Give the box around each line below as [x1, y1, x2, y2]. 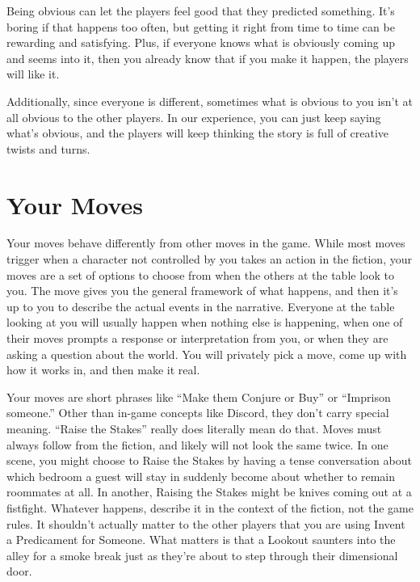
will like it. [6, 65, 60, 82]
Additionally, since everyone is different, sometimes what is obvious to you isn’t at [6, 92, 414, 109]
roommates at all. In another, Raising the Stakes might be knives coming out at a [6, 483, 412, 500]
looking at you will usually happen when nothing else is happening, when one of [6, 314, 403, 331]
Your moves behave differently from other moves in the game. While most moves [6, 234, 405, 251]
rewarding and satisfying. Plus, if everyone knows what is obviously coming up [6, 34, 396, 51]
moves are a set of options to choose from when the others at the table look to [6, 266, 394, 283]
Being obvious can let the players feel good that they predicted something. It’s [6, 2, 395, 19]
